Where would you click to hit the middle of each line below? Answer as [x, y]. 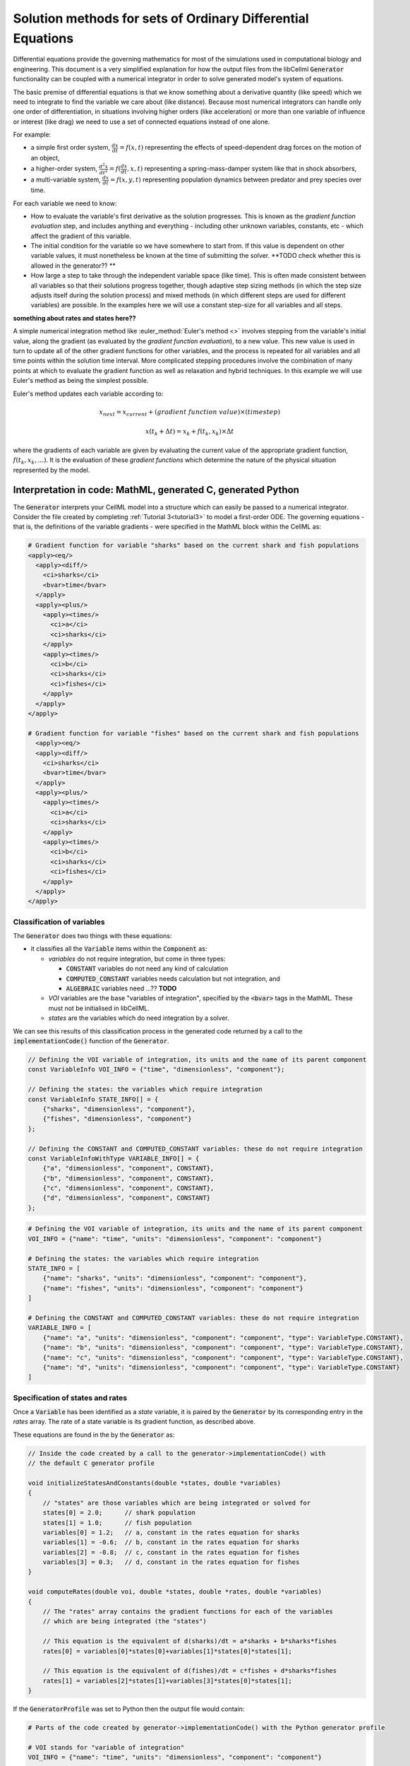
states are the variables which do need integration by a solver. [139, 1018]
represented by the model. [52, 470]
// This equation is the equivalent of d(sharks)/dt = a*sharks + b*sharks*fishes [190, 1641]
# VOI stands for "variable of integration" [106, 1747]
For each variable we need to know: [65, 203]
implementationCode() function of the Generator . [91, 1041]
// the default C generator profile [91, 1463]
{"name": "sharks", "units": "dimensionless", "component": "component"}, [175, 1278]
